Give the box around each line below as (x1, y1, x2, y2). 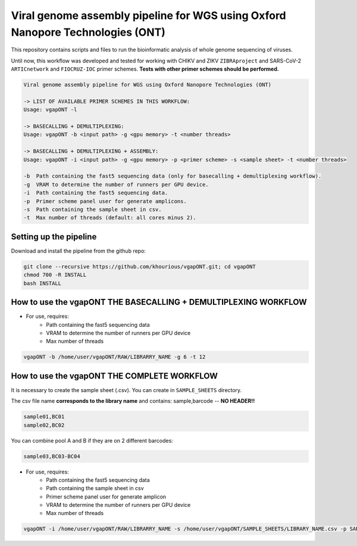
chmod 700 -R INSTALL (23, 272, 87, 279)
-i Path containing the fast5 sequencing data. (23, 190, 168, 196)
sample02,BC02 (23, 422, 65, 428)
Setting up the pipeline (11, 232, 97, 242)
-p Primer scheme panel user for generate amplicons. (23, 198, 187, 204)
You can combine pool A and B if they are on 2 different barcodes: (11, 437, 174, 444)
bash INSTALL (23, 280, 62, 286)
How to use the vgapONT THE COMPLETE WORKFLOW (11, 371, 218, 381)
